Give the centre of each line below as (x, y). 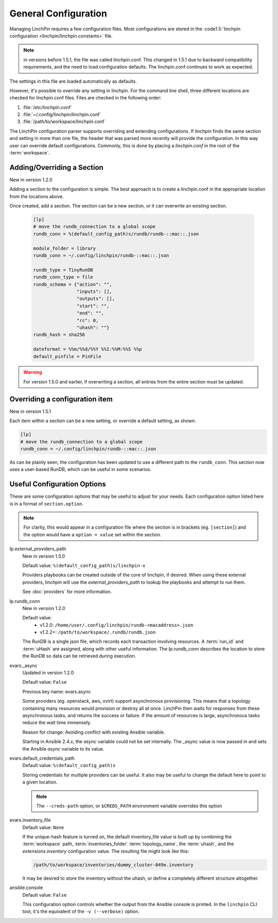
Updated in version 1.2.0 (48, 673)
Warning (33, 372)
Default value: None (43, 827)
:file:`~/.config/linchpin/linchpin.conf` (62, 115)
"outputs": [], (96, 299)
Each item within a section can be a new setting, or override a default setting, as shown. (103, 421)
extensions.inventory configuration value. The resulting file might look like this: (106, 851)
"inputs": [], (94, 291)
